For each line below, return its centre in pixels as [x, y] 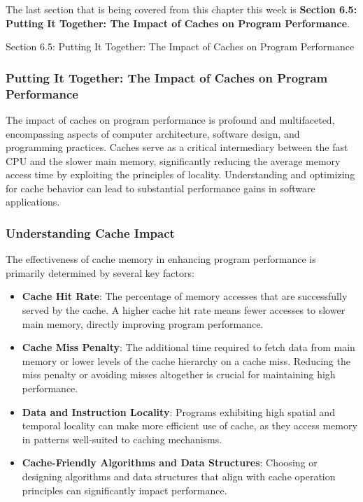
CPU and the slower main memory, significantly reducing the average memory [173, 160]
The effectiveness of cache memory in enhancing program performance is [161, 259]
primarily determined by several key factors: [100, 272]
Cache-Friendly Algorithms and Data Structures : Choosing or [170, 462]
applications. [33, 202]
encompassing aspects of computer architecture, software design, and [153, 133]
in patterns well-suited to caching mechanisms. [122, 439]
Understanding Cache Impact [90, 233]
